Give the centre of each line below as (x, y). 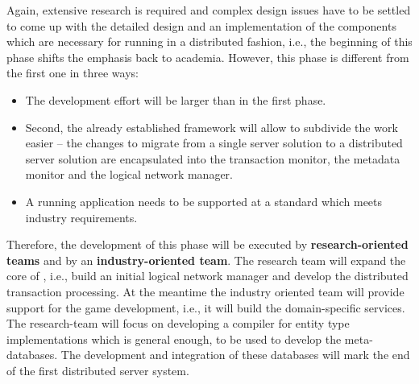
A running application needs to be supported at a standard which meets (204, 201)
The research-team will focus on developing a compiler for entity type (178, 323)
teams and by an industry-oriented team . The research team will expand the (206, 260)
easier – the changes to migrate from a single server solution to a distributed (214, 143)
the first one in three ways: (73, 73)
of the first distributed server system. (98, 370)
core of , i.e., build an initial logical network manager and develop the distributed (207, 276)
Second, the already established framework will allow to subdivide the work (212, 127)
